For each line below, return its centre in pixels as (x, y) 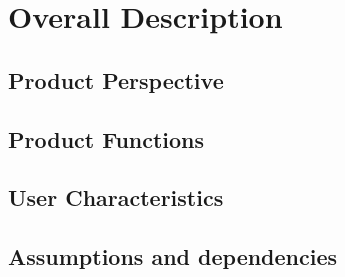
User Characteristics (116, 197)
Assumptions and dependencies (173, 256)
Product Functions (106, 138)
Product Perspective (116, 79)
